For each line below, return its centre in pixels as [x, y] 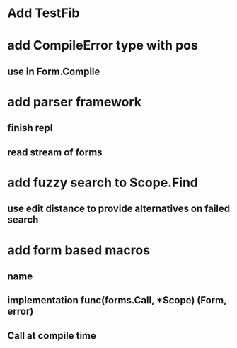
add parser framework [75, 102]
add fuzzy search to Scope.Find [103, 183]
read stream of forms [55, 152]
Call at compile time [52, 336]
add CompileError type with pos [103, 46]
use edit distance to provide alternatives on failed [119, 209]
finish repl [30, 128]
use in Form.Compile [54, 71]
